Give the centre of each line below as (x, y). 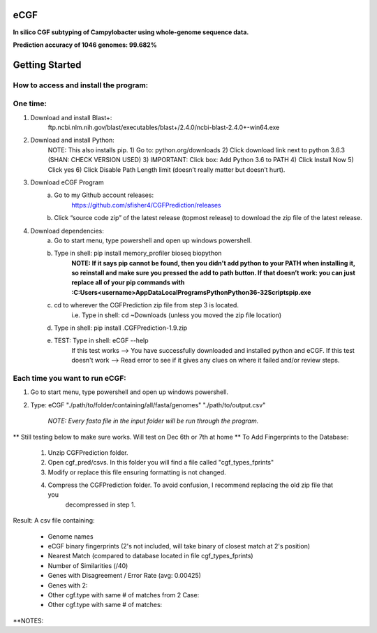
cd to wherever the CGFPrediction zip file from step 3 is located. (146, 305)
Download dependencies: (67, 231)
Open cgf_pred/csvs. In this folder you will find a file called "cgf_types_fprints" (161, 463)
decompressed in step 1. (101, 504)
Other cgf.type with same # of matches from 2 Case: (124, 595)
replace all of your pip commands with (128, 282)
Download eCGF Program (67, 182)
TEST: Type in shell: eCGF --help (102, 341)
